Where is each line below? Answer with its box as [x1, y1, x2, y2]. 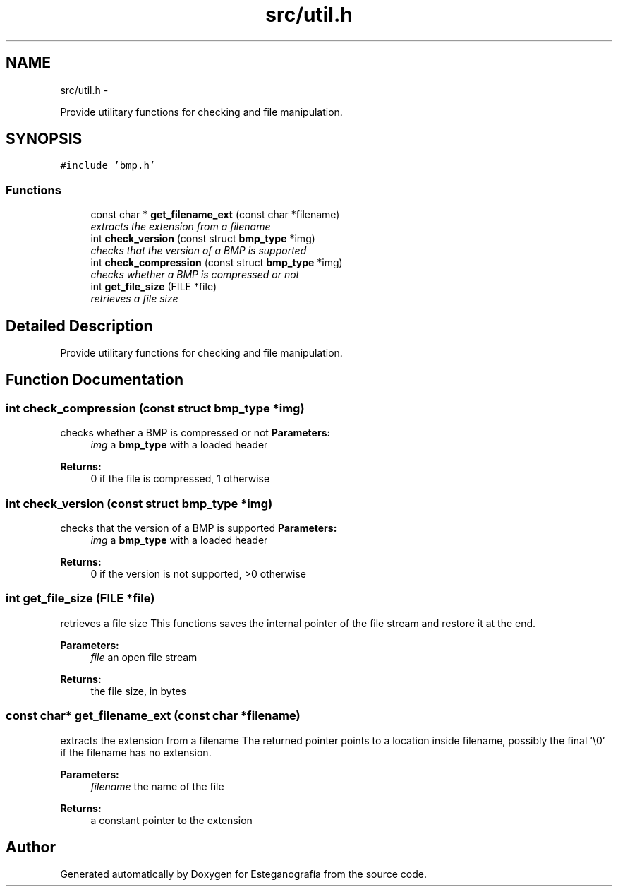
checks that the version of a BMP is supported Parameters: [60, 522, 337, 534]
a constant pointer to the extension [90, 814, 253, 826]
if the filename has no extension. [60, 746, 212, 759]
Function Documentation [6, 371, 183, 389]
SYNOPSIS [6, 130, 83, 148]
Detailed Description [6, 316, 153, 335]
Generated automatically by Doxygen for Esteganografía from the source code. [60, 868, 428, 881]
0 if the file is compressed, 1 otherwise [90, 472, 270, 485]
